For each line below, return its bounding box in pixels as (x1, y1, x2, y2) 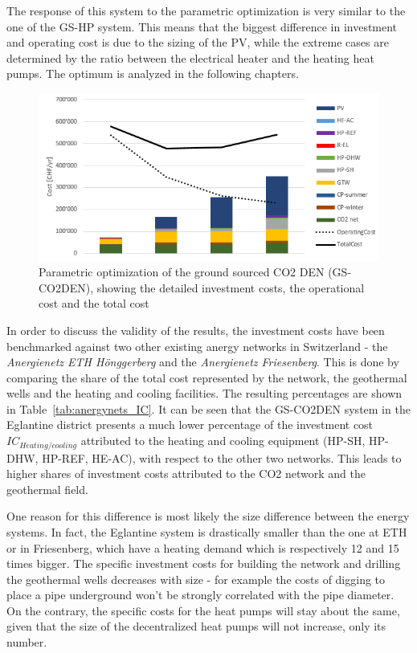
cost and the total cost (39, 295, 149, 312)
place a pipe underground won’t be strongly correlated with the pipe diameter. (6, 586, 395, 603)
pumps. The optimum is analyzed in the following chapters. (6, 65, 299, 82)
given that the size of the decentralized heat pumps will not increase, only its (6, 618, 386, 635)
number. (6, 634, 47, 651)
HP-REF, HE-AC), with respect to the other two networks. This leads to (42, 449, 402, 466)
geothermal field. (6, 480, 88, 497)
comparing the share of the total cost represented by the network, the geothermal (6, 369, 407, 386)
